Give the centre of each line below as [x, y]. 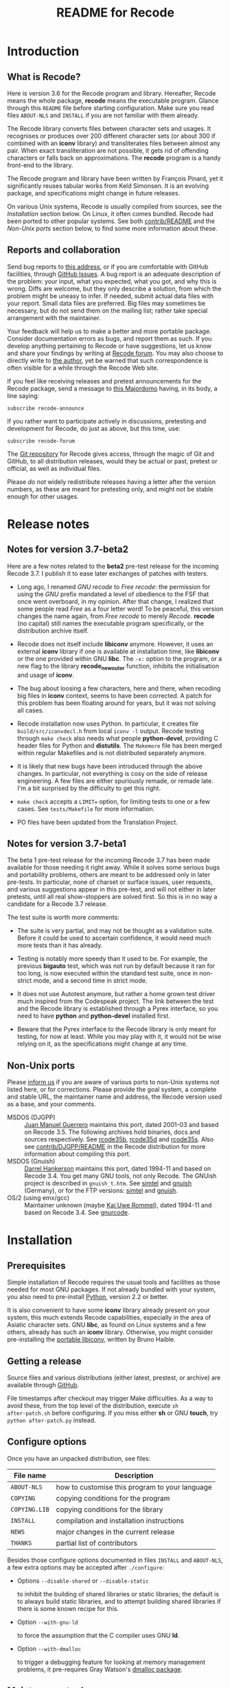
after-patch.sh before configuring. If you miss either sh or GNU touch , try [113, 1413]
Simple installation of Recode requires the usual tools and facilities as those [114, 1283]
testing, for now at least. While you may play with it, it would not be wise [119, 1037]
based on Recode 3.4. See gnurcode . [77, 1212]
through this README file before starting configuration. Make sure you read [111, 108]
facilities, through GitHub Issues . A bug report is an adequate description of [114, 274]
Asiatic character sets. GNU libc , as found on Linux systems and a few [107, 1325]
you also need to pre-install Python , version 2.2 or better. [88, 1297]
